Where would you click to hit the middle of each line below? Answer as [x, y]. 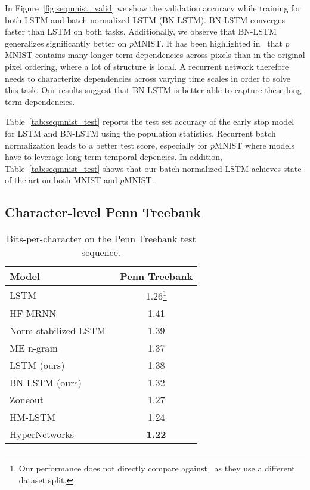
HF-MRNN [33, 313]
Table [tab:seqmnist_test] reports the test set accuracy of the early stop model [150, 121]
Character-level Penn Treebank [103, 212]
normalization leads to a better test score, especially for [106, 145]
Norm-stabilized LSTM [58, 331]
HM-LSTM [33, 417]
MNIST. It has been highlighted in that [208, 43]
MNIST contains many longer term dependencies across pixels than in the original [155, 55]
